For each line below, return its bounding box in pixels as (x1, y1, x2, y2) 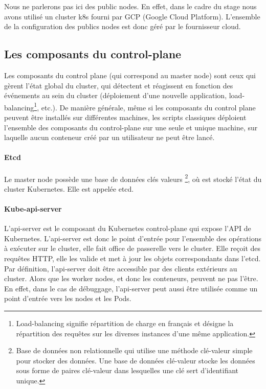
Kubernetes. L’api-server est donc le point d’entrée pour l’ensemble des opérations (4, 233, 261, 243)
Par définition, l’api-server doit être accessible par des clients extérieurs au (4, 263, 237, 273)
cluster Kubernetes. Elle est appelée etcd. (4, 183, 134, 194)
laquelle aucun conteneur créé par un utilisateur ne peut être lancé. (4, 132, 215, 143)
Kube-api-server (4, 203, 62, 214)
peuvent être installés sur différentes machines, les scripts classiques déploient (4, 112, 247, 123)
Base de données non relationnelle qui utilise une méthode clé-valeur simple (16, 345, 253, 356)
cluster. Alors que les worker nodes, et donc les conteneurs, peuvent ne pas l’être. (4, 273, 258, 284)
